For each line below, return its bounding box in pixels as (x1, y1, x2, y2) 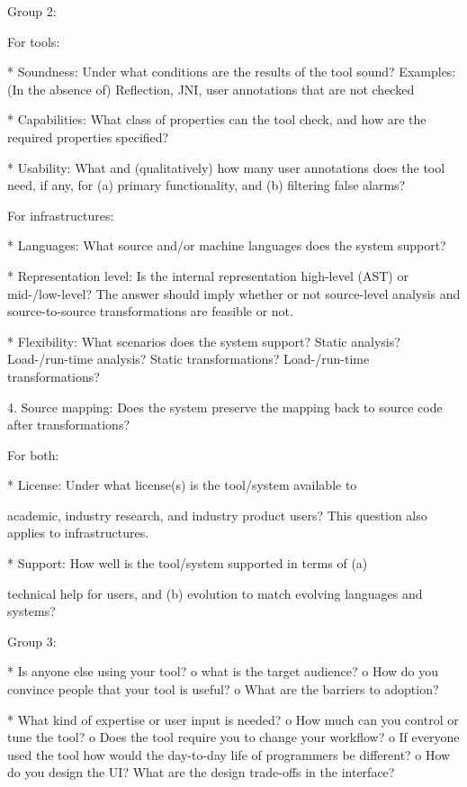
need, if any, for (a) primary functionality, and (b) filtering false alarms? (7, 176, 406, 194)
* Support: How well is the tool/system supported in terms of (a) (7, 554, 368, 573)
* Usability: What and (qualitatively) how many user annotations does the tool (7, 158, 445, 176)
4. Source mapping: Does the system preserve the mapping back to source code (7, 397, 443, 416)
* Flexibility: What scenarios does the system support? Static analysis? (7, 331, 400, 350)
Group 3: (7, 631, 57, 650)
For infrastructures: (7, 205, 114, 224)
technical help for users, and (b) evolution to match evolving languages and (7, 583, 423, 602)
